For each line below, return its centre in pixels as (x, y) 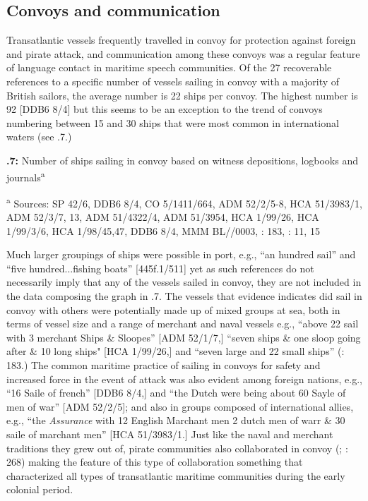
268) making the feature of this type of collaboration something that (155, 462)
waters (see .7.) (39, 137)
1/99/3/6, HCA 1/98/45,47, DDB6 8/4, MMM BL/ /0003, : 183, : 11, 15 (163, 230)
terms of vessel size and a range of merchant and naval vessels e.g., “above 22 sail (183, 324)
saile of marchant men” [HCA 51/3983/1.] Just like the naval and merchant (170, 434)
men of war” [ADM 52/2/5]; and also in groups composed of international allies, (180, 406)
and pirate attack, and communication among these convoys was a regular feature (183, 53)
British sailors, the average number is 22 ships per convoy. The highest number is (182, 95)
